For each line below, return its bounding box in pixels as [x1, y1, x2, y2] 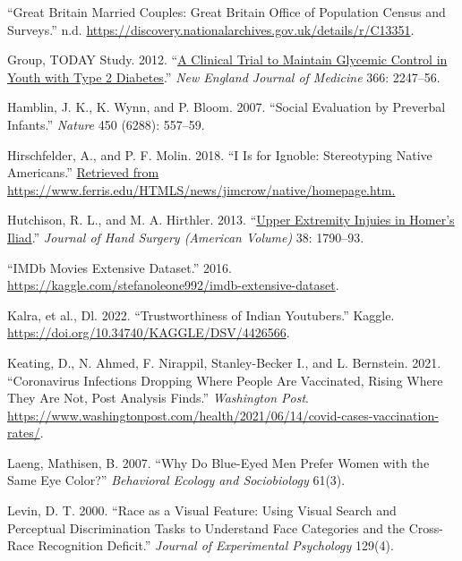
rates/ [7, 423, 40, 442]
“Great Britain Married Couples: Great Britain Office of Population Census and [7, 3, 446, 21]
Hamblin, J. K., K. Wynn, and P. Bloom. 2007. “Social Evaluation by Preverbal [7, 98, 446, 116]
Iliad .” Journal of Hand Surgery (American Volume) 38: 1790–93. [7, 227, 364, 246]
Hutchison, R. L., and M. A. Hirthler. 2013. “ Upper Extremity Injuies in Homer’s [7, 210, 455, 229]
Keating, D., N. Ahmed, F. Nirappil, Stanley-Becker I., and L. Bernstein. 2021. [7, 353, 441, 371]
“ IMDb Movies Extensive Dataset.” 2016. [7, 258, 232, 276]
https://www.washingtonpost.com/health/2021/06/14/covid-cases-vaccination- [7, 405, 439, 424]
